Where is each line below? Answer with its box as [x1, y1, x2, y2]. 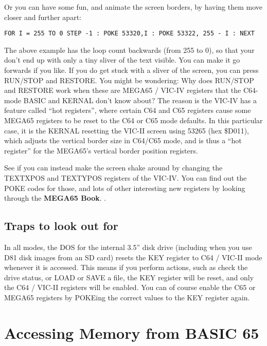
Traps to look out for [4, 218, 118, 234]
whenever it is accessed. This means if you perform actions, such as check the [4, 262, 248, 273]
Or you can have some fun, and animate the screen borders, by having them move [4, 2, 263, 12]
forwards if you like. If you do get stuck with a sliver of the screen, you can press [4, 65, 259, 75]
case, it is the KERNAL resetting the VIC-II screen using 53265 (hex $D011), [4, 125, 250, 136]
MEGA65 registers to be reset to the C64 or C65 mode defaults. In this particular [4, 115, 263, 125]
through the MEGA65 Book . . [4, 193, 106, 203]
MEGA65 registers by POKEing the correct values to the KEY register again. [4, 292, 250, 302]
